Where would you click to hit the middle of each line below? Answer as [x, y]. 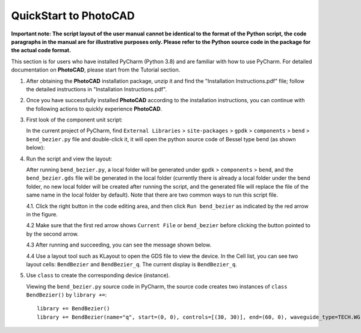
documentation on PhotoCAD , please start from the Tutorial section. [96, 70]
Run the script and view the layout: [69, 159]
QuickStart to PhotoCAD [73, 16]
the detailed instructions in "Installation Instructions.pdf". [97, 89]
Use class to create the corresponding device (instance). [98, 275]
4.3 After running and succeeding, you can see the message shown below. [119, 245]
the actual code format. [41, 50]
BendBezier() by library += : [66, 295]
